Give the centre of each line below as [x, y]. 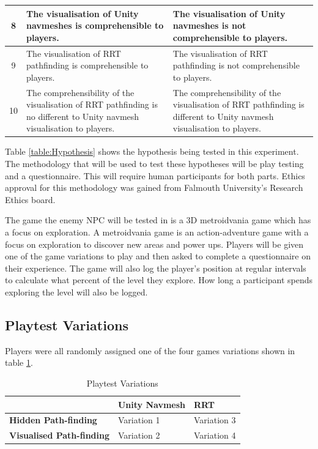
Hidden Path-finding [53, 420]
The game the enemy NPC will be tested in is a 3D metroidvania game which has [158, 220]
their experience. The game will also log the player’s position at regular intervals [156, 268]
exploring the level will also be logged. [76, 291]
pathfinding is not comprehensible [236, 65]
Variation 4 [215, 435]
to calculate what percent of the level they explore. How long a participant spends [159, 280]
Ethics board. [30, 199]
